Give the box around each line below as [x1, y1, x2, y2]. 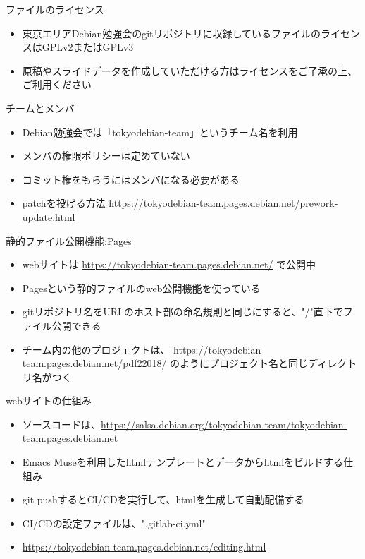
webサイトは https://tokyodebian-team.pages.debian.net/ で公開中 [22, 257, 316, 272]
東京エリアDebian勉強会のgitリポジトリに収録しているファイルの [22, 25, 321, 40]
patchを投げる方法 [22, 196, 106, 210]
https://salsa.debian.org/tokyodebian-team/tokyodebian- [101, 416, 347, 431]
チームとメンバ [6, 100, 75, 115]
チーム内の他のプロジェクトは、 [22, 342, 171, 356]
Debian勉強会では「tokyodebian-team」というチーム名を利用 [22, 124, 298, 139]
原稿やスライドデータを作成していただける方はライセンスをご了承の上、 [22, 63, 358, 78]
